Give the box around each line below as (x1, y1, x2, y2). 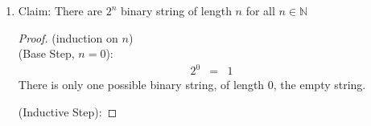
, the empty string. (273, 76, 366, 93)
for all (245, 2, 275, 18)
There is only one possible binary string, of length (18, 76, 265, 93)
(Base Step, (18, 45, 75, 62)
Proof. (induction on (18, 29, 118, 46)
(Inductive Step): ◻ (18, 103, 117, 120)
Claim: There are (18, 2, 103, 18)
